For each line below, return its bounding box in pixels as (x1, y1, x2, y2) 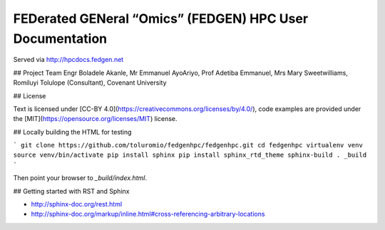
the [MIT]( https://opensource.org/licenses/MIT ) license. (13, 115, 178, 123)
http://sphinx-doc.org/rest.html (31, 200, 123, 209)
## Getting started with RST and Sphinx (13, 187, 130, 195)
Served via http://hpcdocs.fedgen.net (13, 56, 124, 64)
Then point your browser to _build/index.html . (13, 174, 148, 182)
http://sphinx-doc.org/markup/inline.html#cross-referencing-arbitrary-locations (31, 210, 265, 219)
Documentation (13, 31, 108, 46)
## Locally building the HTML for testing (13, 127, 132, 136)
